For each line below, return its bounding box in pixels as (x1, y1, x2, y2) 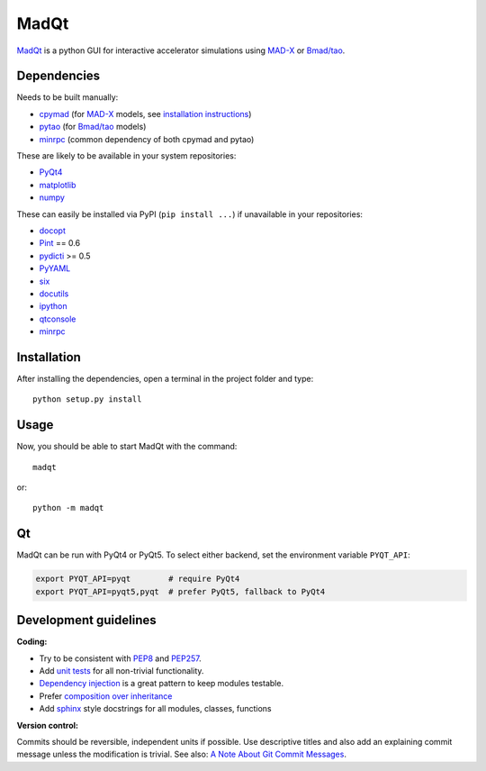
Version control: (16, 720, 78, 730)
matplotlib (39, 179, 76, 190)
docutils (39, 288, 69, 299)
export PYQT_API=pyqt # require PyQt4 (35, 574, 240, 585)
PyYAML (39, 263, 71, 274)
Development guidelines (16, 612, 157, 628)
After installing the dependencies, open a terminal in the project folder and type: (16, 374, 314, 384)
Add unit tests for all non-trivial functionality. (39, 666, 204, 676)
